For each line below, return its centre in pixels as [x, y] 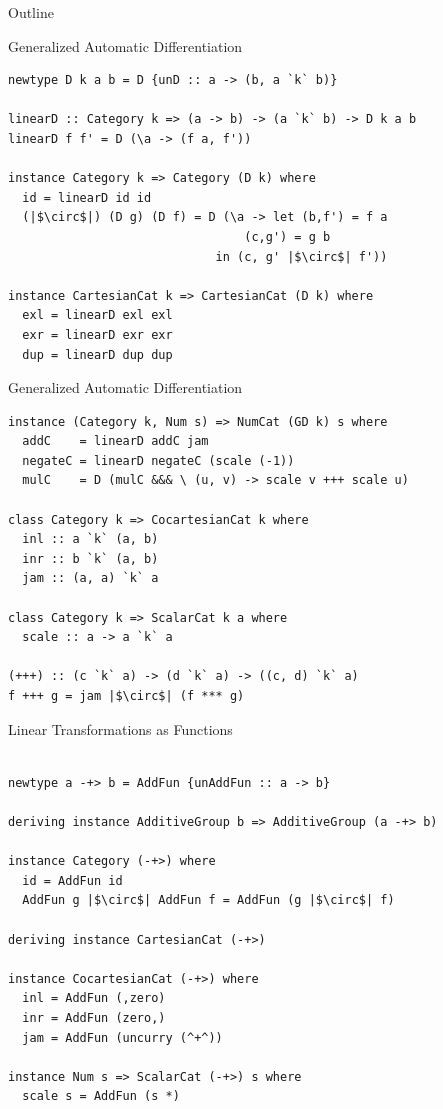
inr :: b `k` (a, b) [90, 558]
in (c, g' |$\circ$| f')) [301, 256]
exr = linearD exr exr [97, 334]
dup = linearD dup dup [97, 354]
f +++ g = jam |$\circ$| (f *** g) [126, 696]
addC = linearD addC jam [115, 441]
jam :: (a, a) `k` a [90, 578]
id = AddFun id [72, 880]
